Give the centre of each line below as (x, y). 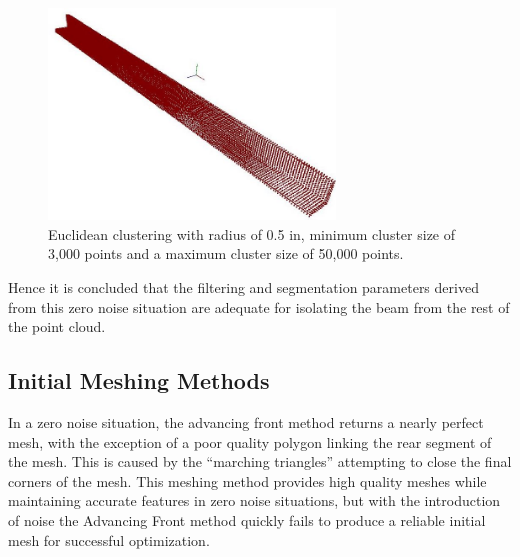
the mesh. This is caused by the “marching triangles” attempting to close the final (260, 461)
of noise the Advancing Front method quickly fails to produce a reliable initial (247, 519)
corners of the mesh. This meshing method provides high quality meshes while (247, 480)
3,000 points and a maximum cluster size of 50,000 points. (226, 253)
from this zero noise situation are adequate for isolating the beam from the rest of (259, 306)
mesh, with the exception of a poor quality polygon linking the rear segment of (250, 441)
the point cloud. (57, 326)
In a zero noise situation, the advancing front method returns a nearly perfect (246, 421)
